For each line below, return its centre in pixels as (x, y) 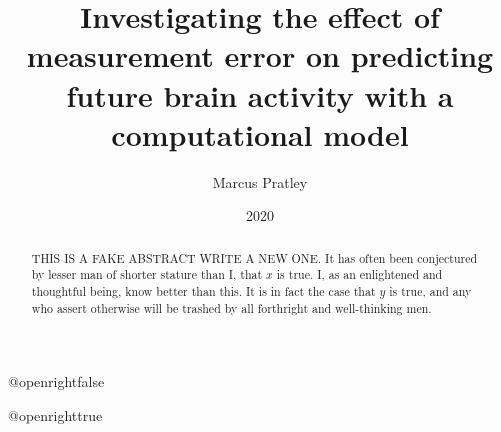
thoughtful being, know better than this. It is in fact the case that (203, 290)
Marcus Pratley (260, 181)
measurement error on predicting (260, 55)
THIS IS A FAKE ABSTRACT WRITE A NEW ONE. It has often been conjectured (254, 257)
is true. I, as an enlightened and (359, 274)
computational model (260, 133)
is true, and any (430, 290)
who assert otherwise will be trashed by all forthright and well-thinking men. (231, 307)
